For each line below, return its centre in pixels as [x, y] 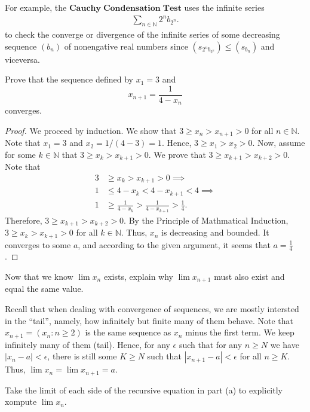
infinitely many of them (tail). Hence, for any [88, 344]
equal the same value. [44, 289]
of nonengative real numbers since [126, 46]
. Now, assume [279, 143]
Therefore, [24, 220]
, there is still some [82, 356]
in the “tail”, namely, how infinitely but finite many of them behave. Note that [149, 320]
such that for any [211, 344]
